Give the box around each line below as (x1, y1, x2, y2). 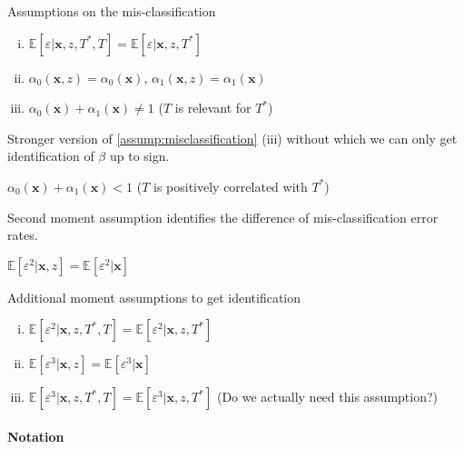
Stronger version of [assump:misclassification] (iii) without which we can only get (7, 128, 458, 147)
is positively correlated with (153, 176, 308, 195)
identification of (7, 146, 94, 165)
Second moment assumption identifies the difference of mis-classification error (7, 207, 439, 226)
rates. (7, 225, 38, 244)
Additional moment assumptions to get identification (7, 287, 301, 306)
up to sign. (109, 146, 170, 165)
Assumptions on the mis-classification (7, 2, 216, 20)
